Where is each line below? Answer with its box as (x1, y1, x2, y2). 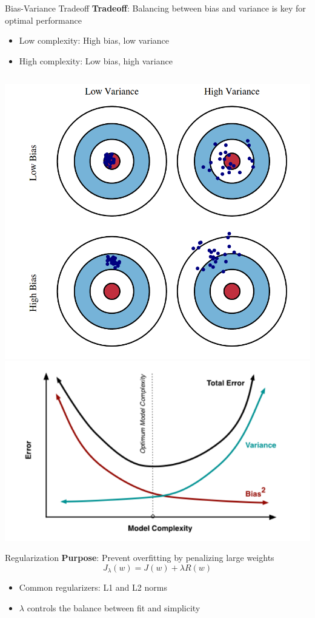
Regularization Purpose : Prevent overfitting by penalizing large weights (5, 551, 274, 564)
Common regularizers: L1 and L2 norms (19, 581, 167, 594)
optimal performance (5, 13, 82, 26)
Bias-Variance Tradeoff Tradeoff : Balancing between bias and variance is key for (5, 2, 306, 14)
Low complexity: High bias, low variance (19, 34, 170, 47)
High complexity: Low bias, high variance (19, 54, 173, 67)
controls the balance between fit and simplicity (27, 602, 201, 614)
